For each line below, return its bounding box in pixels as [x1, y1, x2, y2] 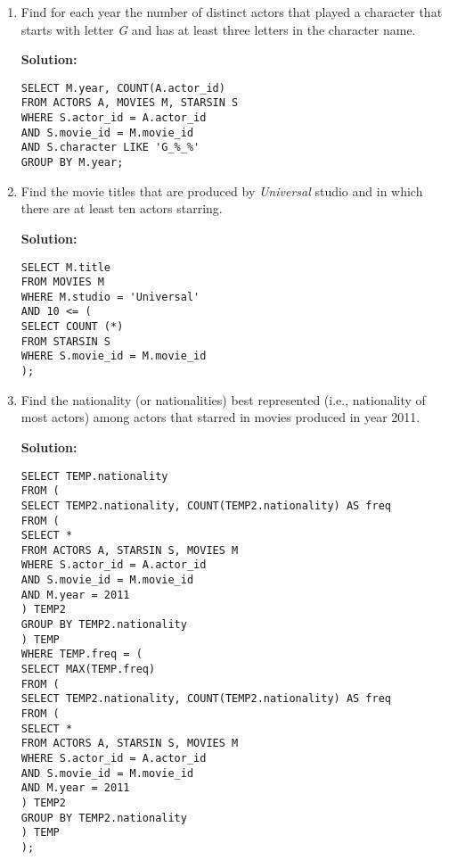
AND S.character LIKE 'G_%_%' [20, 141, 200, 154]
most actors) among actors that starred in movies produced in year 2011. [20, 408, 420, 426]
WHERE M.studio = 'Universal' [20, 290, 200, 303]
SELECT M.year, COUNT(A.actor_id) [20, 81, 225, 95]
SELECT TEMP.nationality [20, 469, 168, 483]
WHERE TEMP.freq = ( [20, 648, 143, 661]
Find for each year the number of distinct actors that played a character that [20, 3, 443, 21]
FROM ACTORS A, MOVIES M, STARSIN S [20, 96, 239, 110]
